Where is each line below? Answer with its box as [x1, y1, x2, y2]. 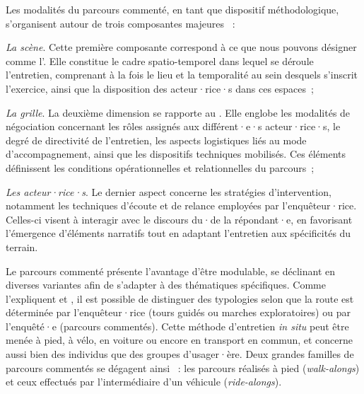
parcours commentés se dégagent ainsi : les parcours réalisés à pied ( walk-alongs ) [6, 360, 360, 375]
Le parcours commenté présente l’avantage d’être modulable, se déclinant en [6, 263, 336, 278]
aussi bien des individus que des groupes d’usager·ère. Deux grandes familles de [6, 347, 354, 361]
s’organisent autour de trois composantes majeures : [6, 16, 235, 30]
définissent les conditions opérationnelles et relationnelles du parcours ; [6, 160, 315, 175]
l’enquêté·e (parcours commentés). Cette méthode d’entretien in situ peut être [6, 318, 349, 333]
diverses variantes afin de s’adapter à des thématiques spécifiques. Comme [6, 277, 326, 292]
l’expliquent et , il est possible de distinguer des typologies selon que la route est [6, 291, 354, 306]
